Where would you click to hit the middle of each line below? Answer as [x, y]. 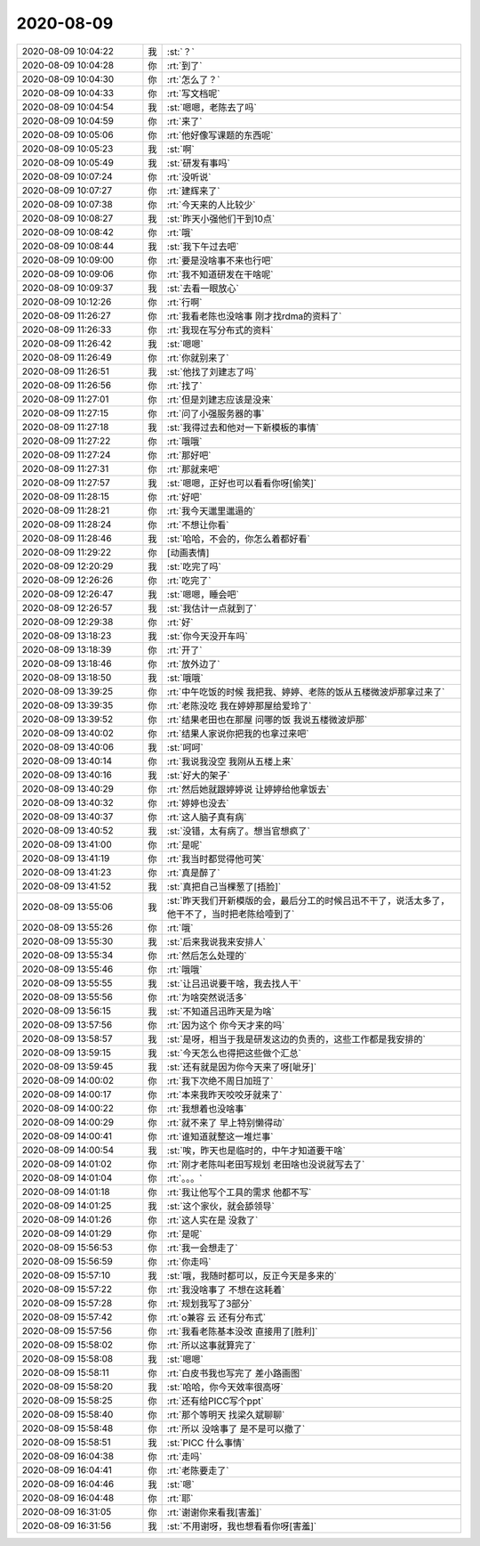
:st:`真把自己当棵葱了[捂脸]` [224, 886]
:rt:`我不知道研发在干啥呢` [220, 274]
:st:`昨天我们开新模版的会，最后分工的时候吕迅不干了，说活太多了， [308, 900]
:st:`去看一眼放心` [203, 288]
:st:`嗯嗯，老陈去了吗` [212, 107]
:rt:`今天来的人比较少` [211, 205]
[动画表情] [188, 552]
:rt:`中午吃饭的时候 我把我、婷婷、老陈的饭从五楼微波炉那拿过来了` [306, 692]
